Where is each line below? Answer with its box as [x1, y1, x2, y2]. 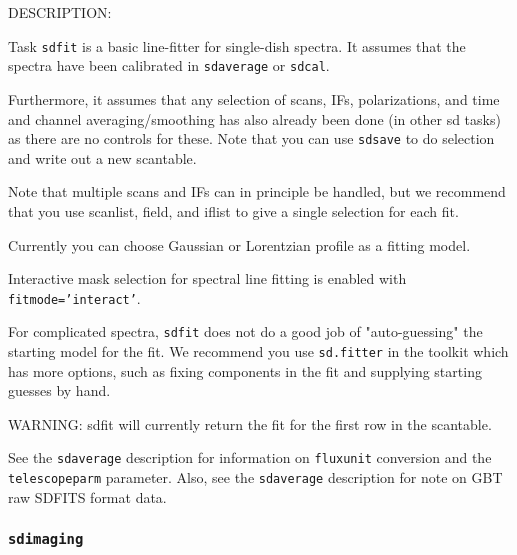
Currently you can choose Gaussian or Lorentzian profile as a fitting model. [8, 234, 471, 255]
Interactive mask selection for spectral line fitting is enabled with [8, 268, 407, 289]
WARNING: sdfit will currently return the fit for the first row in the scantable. [8, 413, 492, 434]
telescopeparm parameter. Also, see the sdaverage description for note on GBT [8, 467, 503, 488]
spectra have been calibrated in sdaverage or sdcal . [8, 55, 330, 76]
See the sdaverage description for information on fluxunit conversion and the [8, 447, 492, 468]
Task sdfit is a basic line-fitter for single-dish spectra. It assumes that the [8, 35, 466, 56]
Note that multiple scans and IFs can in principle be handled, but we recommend [8, 181, 506, 202]
